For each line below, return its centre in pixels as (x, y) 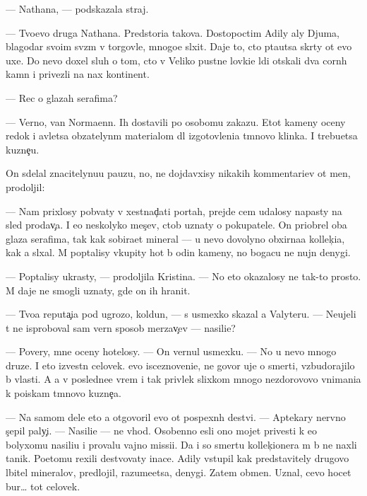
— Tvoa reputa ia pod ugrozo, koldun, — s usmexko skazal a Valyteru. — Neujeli (181, 314)
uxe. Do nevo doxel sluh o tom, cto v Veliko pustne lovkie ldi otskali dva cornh (176, 60)
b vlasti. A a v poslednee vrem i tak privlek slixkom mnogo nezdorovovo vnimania (183, 379)
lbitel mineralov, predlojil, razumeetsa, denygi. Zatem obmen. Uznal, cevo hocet (179, 472)
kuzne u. (23, 149)
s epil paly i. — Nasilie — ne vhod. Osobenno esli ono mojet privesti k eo (162, 431)
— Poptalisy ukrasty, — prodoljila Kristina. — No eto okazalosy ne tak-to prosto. (183, 276)
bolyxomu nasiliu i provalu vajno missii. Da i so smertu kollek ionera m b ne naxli (181, 444)
